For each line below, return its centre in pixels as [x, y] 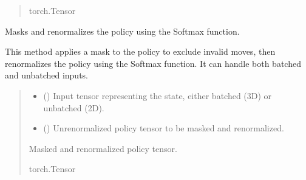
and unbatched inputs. [47, 75]
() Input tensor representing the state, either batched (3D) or [158, 95]
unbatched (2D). [74, 107]
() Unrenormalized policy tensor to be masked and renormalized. [164, 128]
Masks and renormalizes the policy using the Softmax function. [122, 31]
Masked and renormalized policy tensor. [103, 148]
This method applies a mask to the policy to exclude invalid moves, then [140, 51]
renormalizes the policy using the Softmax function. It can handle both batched [153, 63]
